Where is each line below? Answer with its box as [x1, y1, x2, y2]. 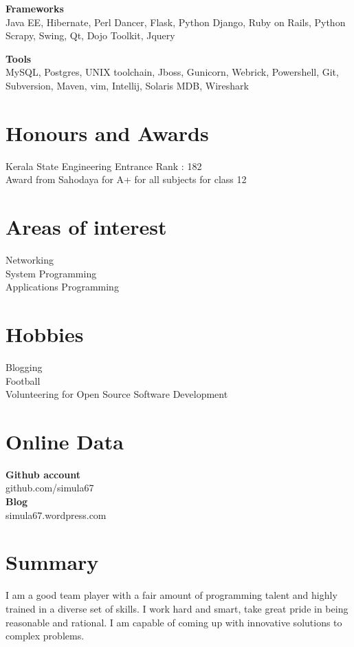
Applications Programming [5, 279, 119, 294]
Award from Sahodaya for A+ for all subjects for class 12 [5, 172, 247, 187]
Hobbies [5, 319, 84, 348]
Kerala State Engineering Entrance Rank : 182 [5, 158, 202, 173]
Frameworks [5, 1, 64, 15]
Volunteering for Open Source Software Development [5, 387, 228, 401]
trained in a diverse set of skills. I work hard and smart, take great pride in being [5, 601, 349, 615]
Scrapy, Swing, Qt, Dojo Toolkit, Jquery [5, 28, 175, 43]
